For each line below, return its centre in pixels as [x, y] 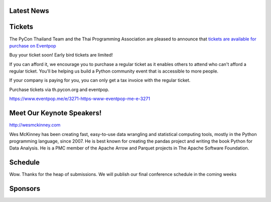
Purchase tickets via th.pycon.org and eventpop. [59, 89]
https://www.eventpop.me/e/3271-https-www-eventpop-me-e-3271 [80, 99]
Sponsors [25, 189]
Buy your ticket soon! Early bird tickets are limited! [61, 55]
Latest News [29, 11]
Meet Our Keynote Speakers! [55, 113]
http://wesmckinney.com [35, 125]
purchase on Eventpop [33, 45]
